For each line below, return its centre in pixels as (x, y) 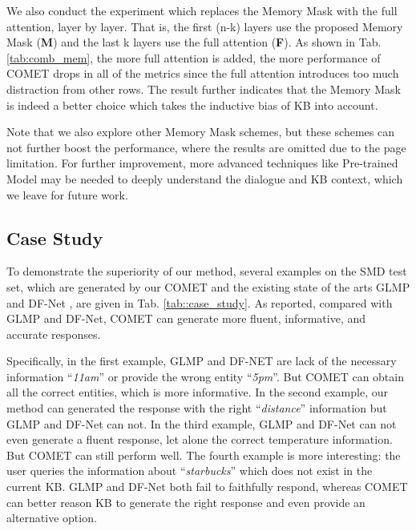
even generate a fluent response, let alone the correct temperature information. (200, 439)
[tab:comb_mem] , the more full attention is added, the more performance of (194, 57)
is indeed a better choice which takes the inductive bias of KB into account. (192, 105)
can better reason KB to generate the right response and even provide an (186, 502)
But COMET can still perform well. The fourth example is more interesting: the (204, 455)
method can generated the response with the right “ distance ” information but (197, 408)
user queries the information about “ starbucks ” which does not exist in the (190, 471)
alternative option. (52, 518)
